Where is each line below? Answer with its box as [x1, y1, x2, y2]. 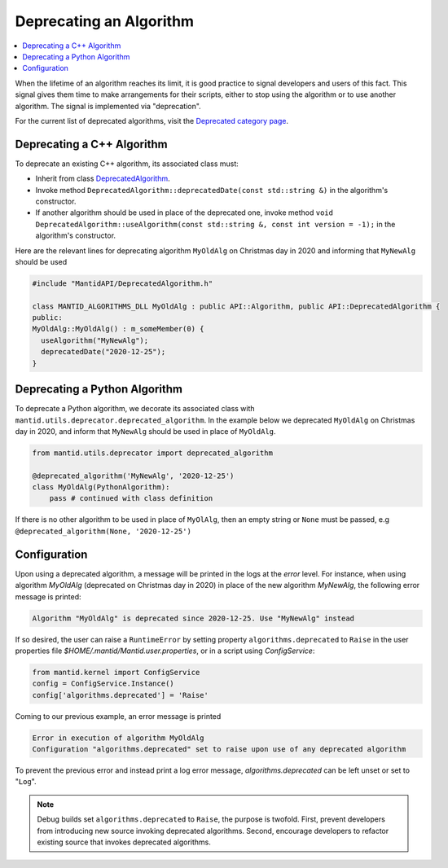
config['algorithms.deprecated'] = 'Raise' [32, 690, 209, 699]
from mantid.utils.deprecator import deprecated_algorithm [32, 448, 273, 458]
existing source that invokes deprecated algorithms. [37, 837, 211, 847]
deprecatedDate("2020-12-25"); [41, 347, 166, 357]
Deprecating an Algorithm [15, 12, 195, 30]
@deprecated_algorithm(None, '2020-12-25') [15, 526, 191, 536]
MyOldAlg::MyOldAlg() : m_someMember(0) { [32, 324, 204, 334]
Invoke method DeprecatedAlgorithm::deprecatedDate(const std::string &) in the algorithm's [35, 185, 389, 195]
